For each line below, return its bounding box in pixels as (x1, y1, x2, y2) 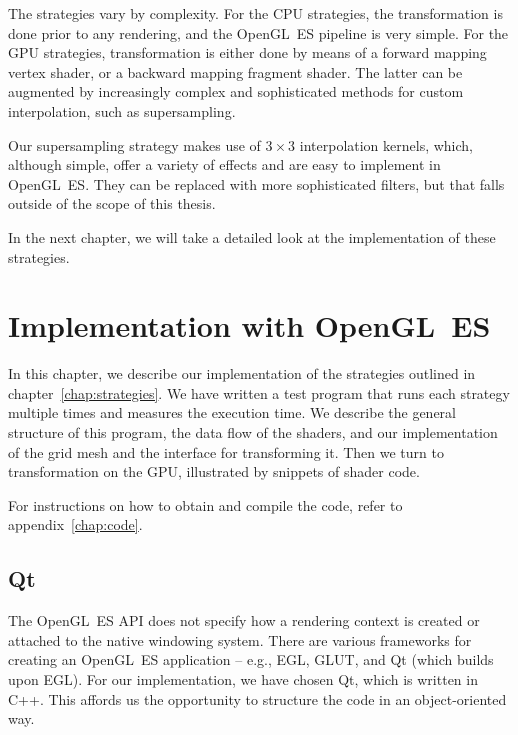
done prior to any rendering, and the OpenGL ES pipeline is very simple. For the (8, 22, 509, 43)
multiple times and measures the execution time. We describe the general (8, 402, 456, 423)
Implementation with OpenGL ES (8, 305, 491, 346)
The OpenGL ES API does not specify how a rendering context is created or (8, 610, 480, 631)
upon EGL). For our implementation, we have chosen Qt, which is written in (8, 668, 478, 689)
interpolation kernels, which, (299, 134, 474, 155)
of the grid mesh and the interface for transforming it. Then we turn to (8, 441, 444, 462)
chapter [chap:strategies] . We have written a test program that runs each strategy (8, 382, 510, 403)
